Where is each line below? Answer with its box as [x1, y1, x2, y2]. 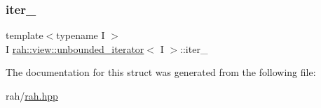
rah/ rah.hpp [6, 88, 58, 102]
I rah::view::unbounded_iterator [6, 41, 144, 56]
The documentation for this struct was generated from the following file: [6, 65, 316, 79]
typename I [56, 28, 105, 43]
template [6, 28, 43, 43]
